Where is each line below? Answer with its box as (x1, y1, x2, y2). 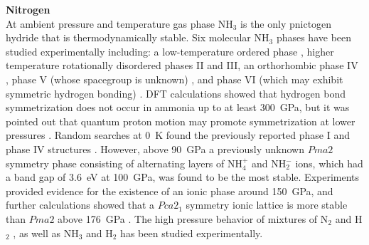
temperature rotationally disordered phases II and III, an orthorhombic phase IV (6, 58, 358, 73)
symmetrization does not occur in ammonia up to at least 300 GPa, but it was (6, 100, 350, 115)
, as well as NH (13, 225, 79, 240)
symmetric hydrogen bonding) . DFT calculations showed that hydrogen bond (6, 85, 346, 100)
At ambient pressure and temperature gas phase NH (6, 16, 233, 31)
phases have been (276, 30, 352, 45)
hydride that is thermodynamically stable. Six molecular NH (6, 30, 269, 45)
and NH (252, 155, 287, 170)
